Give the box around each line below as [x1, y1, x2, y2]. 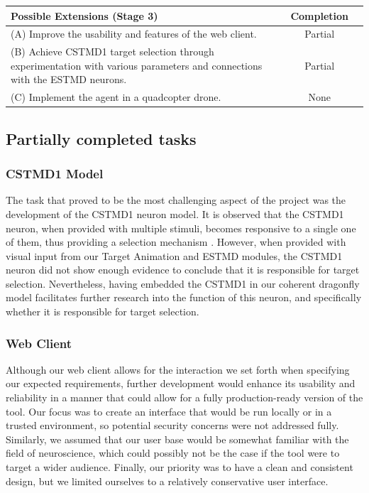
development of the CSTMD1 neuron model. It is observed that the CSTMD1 [6, 206, 344, 221]
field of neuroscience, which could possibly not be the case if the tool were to [6, 445, 340, 460]
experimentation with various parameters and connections [11, 58, 263, 72]
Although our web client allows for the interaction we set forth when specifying [6, 362, 350, 376]
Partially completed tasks [6, 127, 197, 149]
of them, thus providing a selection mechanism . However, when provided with [6, 234, 346, 249]
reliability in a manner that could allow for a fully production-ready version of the [6, 390, 363, 405]
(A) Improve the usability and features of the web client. [11, 26, 257, 41]
